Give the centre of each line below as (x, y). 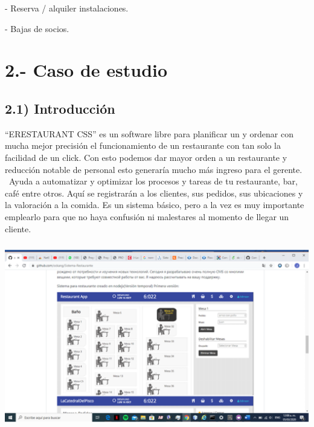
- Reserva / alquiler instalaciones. (67, 8)
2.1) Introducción (60, 108)
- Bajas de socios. (37, 28)
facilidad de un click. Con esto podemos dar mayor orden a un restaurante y (146, 157)
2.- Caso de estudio (86, 70)
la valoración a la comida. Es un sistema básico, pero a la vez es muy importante (155, 205)
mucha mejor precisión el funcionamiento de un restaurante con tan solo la (143, 145)
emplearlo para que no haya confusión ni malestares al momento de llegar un (147, 216)
